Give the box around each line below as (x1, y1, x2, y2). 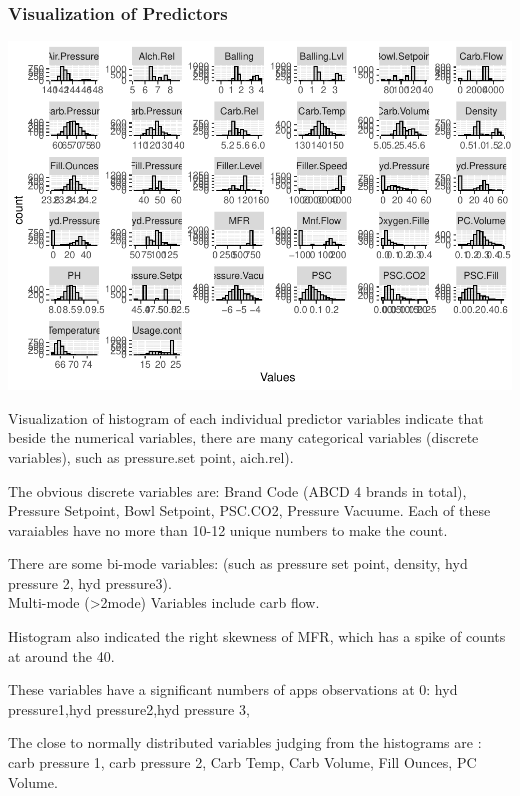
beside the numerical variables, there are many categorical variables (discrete (8, 427, 479, 448)
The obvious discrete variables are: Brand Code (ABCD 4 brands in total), (8, 480, 467, 501)
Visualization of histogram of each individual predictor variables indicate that (8, 407, 484, 428)
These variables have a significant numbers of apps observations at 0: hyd (8, 679, 458, 700)
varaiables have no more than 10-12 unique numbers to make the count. (8, 519, 448, 540)
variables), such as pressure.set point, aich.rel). (8, 446, 294, 467)
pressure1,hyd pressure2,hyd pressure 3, (8, 698, 250, 719)
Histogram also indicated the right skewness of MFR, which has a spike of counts (8, 626, 506, 647)
